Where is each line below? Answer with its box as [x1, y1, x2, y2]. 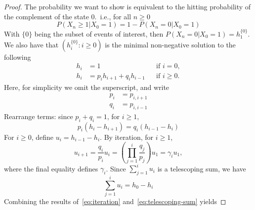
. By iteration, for [100, 131, 154, 142]
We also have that [4, 39, 59, 49]
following [4, 51, 31, 62]
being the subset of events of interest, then [34, 29, 164, 39]
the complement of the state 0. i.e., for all [4, 11, 131, 21]
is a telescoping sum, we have [157, 163, 246, 173]
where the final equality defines [4, 163, 98, 173]
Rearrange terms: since [4, 111, 73, 121]
